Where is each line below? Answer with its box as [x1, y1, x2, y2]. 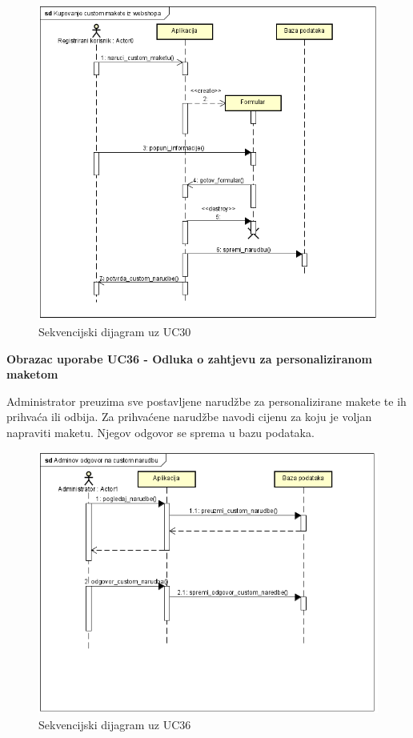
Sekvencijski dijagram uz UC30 [38, 323, 191, 339]
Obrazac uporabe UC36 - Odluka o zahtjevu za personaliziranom [6, 350, 372, 367]
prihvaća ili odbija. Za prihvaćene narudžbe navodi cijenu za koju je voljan [6, 408, 372, 425]
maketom [6, 366, 58, 383]
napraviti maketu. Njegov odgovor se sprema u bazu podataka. [6, 423, 315, 440]
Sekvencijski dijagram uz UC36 [38, 716, 191, 733]
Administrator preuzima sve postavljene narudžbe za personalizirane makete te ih [6, 392, 407, 409]
